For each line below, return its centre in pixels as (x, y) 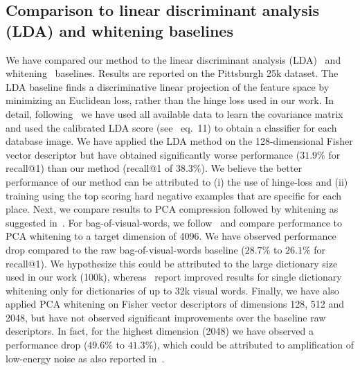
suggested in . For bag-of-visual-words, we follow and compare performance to (174, 222)
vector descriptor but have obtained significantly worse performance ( (153, 154)
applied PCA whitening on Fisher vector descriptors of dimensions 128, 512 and (175, 304)
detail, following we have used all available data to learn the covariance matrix (174, 113)
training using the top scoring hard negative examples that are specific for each (174, 195)
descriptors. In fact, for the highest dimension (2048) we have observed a (160, 331)
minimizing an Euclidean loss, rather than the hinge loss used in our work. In (170, 100)
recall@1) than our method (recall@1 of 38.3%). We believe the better (154, 168)
